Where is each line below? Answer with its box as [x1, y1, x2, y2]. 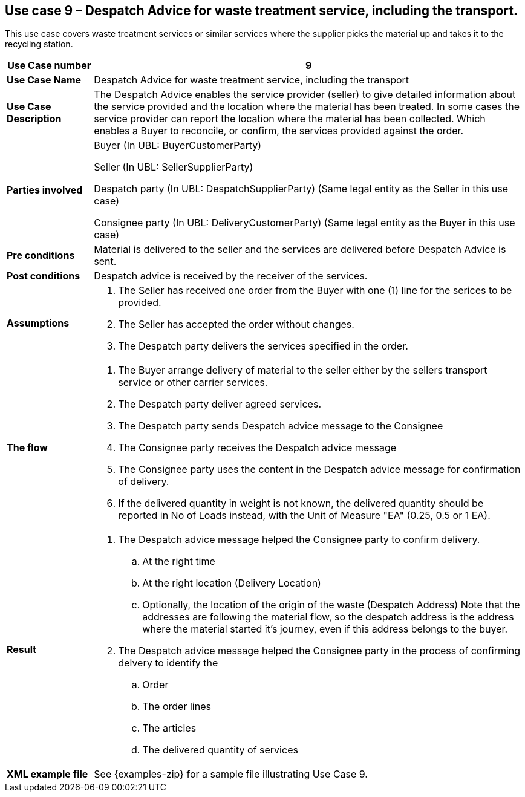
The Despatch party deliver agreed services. [118, 398, 321, 411]
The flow [7, 441, 48, 454]
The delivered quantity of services [142, 744, 298, 756]
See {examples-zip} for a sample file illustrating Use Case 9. [94, 768, 368, 781]
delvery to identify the [118, 657, 218, 669]
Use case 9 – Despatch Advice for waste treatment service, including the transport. [5, 3, 518, 18]
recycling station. [5, 39, 73, 50]
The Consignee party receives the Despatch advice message [118, 441, 397, 454]
